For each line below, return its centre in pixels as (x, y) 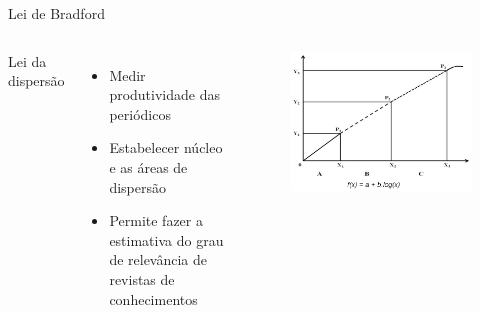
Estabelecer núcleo (166, 147)
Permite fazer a (156, 220)
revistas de (142, 278)
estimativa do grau (166, 239)
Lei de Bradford (56, 13)
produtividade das (164, 94)
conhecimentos (153, 298)
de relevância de (158, 259)
